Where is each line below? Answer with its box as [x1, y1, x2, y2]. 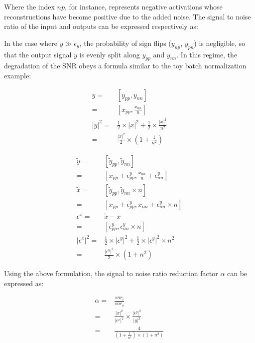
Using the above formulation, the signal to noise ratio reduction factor [4, 268, 218, 279]
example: [4, 70, 31, 80]
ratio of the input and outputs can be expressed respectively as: [4, 21, 198, 31]
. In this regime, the [176, 49, 238, 59]
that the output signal [4, 49, 72, 59]
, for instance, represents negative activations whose [65, 1, 223, 11]
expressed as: [4, 278, 44, 288]
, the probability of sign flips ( [79, 37, 171, 48]
